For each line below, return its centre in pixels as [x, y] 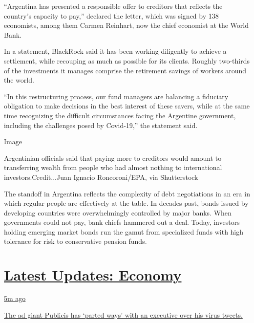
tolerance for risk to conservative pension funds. [75, 241]
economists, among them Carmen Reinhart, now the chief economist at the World [127, 25]
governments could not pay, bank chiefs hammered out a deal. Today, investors [122, 222]
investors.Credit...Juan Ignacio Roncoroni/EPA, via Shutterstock [101, 177]
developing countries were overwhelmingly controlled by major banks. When [118, 212]
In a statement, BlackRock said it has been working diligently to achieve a [115, 51]
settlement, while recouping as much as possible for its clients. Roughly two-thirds [127, 60]
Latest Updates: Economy [93, 275]
